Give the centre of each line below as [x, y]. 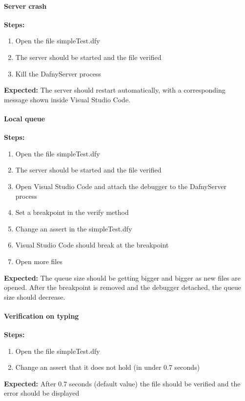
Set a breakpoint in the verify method [72, 212]
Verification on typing [41, 315]
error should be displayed [42, 393]
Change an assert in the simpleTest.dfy [74, 228]
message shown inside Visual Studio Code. [67, 99]
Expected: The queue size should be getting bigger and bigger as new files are [122, 277]
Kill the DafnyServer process [58, 73]
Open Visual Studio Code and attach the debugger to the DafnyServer [121, 186]
